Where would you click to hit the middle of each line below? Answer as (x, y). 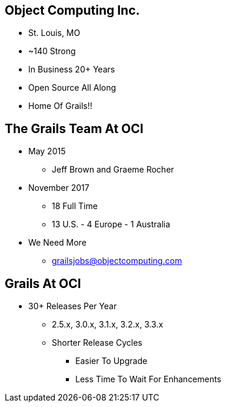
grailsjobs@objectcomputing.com (117, 261)
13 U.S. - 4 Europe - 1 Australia (111, 224)
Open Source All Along (72, 88)
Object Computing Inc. (72, 10)
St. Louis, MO (54, 33)
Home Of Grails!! (60, 106)
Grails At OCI (43, 283)
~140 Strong (52, 51)
